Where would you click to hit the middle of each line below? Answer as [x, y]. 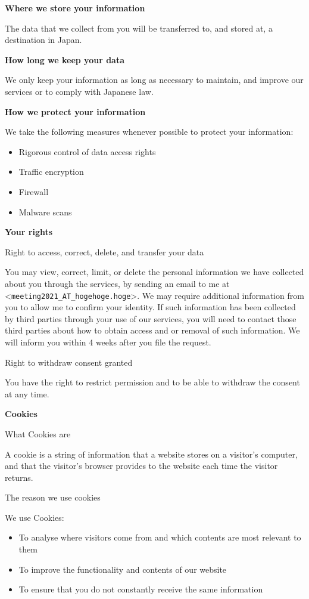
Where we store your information [75, 8]
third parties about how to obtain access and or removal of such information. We [152, 330]
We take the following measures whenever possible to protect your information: [149, 132]
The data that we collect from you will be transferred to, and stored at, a [139, 28]
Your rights [29, 232]
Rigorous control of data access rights [87, 151]
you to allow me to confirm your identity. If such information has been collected [150, 307]
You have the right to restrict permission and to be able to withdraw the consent [152, 382]
